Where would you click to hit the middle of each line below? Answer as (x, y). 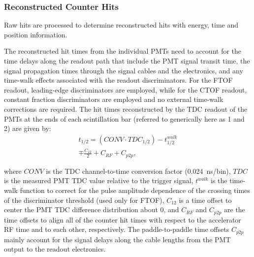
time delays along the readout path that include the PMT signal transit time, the (127, 61)
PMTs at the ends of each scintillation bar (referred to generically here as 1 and (124, 118)
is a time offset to (205, 200)
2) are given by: (28, 128)
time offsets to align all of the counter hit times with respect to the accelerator (123, 219)
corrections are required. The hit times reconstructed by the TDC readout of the (126, 109)
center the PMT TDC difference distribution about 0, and (92, 209)
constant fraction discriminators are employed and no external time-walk (114, 99)
